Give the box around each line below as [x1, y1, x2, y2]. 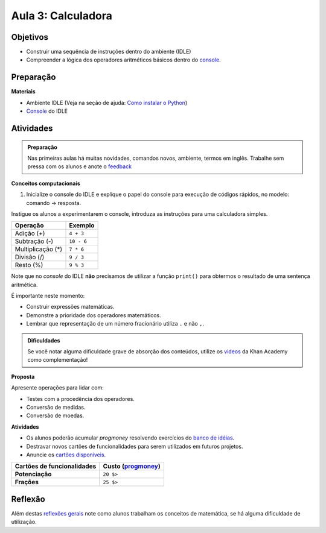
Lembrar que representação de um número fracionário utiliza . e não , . [26, 320, 205, 327]
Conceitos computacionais [11, 180, 81, 187]
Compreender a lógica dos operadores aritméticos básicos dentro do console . [26, 56, 221, 63]
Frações [14, 478, 39, 487]
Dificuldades [27, 336, 60, 344]
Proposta [11, 373, 35, 380]
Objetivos [11, 32, 48, 42]
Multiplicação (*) [14, 245, 63, 253]
